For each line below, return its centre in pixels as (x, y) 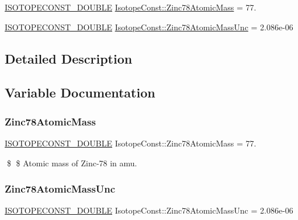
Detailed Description (69, 58)
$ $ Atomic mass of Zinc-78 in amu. (72, 163)
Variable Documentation (80, 92)
